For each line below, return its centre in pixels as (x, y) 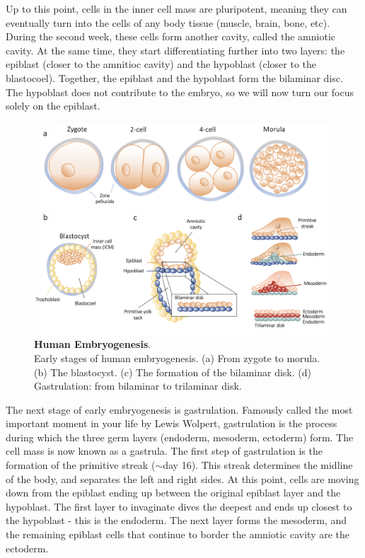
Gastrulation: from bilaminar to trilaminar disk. (138, 386)
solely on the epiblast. (53, 106)
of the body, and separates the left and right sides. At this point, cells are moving (182, 478)
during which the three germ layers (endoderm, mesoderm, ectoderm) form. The (180, 437)
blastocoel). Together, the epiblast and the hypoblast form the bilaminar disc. (174, 77)
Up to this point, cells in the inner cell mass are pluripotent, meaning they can (176, 8)
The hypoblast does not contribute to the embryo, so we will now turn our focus (180, 92)
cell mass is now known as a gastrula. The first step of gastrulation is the (164, 451)
